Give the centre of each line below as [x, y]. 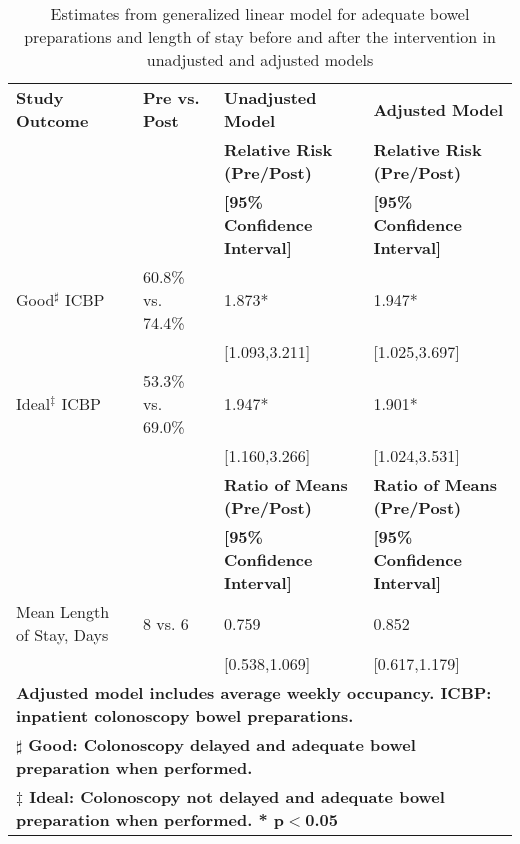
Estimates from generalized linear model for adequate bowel [260, 13]
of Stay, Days [62, 634]
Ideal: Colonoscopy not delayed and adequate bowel [237, 796]
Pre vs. [171, 97]
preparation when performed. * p [150, 819]
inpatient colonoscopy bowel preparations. [185, 715]
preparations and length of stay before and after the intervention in [260, 36]
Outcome [52, 120]
